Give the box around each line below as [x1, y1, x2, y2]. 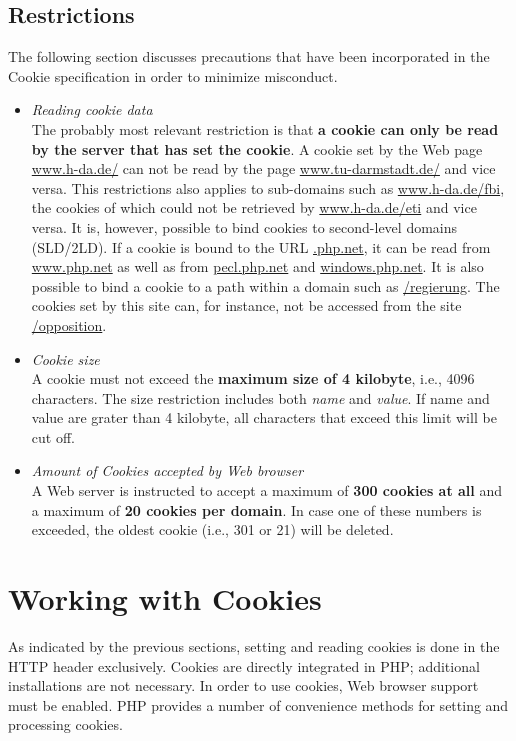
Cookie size [31, 348, 100, 369]
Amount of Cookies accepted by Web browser [31, 460, 304, 481]
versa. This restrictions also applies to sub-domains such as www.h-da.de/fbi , [31, 177, 505, 198]
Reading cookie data [31, 99, 153, 120]
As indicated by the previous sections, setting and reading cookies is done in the [8, 635, 500, 656]
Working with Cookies [8, 578, 322, 619]
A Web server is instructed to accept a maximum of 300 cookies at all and [31, 480, 503, 501]
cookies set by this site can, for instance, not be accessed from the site [31, 295, 462, 316]
